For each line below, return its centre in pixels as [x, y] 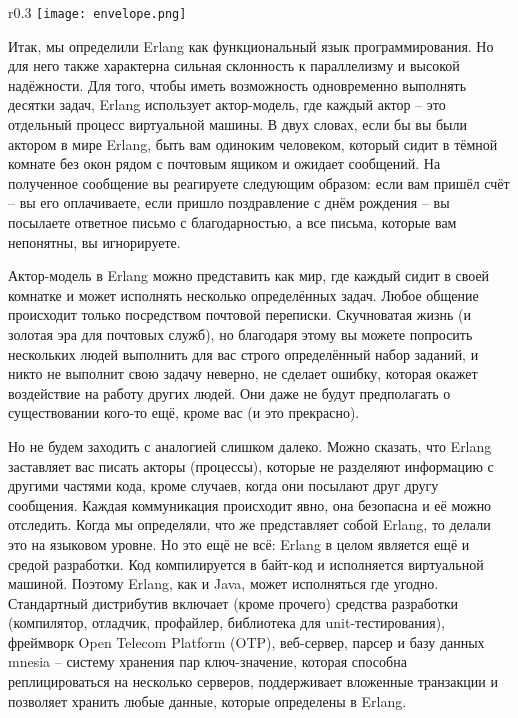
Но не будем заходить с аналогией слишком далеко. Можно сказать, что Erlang [250, 445]
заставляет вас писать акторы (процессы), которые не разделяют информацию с [251, 465]
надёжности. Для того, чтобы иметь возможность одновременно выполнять [237, 84]
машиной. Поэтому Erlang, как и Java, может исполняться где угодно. [223, 583]
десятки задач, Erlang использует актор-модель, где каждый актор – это [227, 104]
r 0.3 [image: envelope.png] [97, 12]
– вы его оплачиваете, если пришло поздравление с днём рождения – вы [229, 202]
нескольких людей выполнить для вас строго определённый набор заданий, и [243, 353]
